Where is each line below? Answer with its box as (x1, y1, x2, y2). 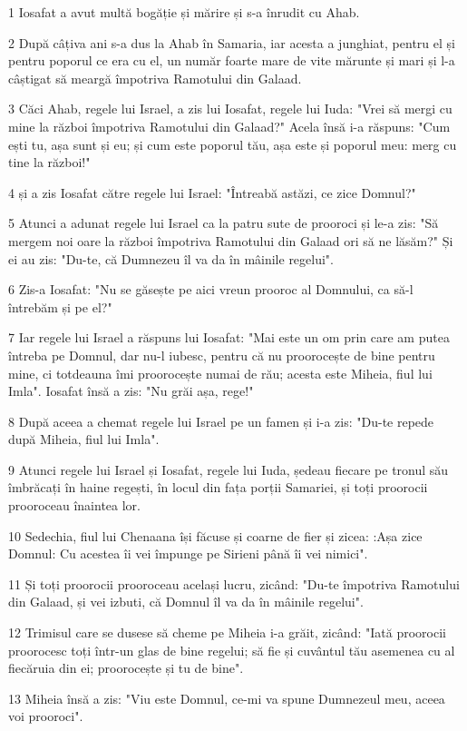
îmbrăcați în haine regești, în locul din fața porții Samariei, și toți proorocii (8, 478, 428, 497)
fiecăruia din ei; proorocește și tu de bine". (8, 658, 244, 677)
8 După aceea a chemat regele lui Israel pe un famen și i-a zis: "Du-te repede (8, 411, 434, 430)
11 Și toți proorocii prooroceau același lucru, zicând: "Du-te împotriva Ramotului (8, 574, 460, 593)
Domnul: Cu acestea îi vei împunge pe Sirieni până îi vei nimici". (8, 544, 368, 563)
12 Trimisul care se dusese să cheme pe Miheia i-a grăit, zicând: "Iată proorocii (8, 623, 446, 642)
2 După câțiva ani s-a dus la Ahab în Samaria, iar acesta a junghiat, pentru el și (8, 33, 455, 52)
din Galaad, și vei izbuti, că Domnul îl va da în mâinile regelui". (8, 592, 364, 611)
